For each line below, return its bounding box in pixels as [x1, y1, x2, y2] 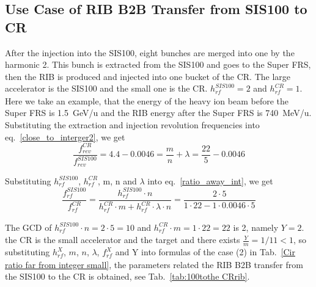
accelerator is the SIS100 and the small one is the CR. [5, 82, 208, 95]
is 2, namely [233, 220, 279, 233]
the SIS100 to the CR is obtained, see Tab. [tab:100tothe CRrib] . [5, 270, 250, 283]
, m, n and [98, 174, 137, 187]
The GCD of [5, 220, 52, 233]
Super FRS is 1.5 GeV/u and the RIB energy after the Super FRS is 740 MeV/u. [5, 106, 312, 119]
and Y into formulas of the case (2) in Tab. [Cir [115, 245, 295, 258]
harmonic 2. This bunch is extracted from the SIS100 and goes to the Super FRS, [5, 58, 311, 71]
